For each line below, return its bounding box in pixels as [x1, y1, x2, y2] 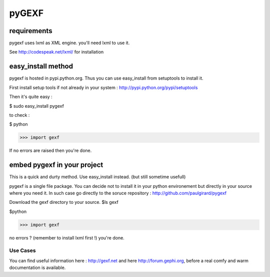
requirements [9, 27, 52, 35]
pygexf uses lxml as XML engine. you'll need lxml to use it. [9, 40, 130, 46]
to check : [9, 112, 30, 118]
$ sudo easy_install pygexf [9, 103, 64, 109]
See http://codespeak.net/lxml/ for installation [9, 49, 104, 55]
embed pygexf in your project [9, 161, 103, 169]
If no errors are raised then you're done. [9, 148, 92, 154]
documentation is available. [9, 264, 66, 270]
